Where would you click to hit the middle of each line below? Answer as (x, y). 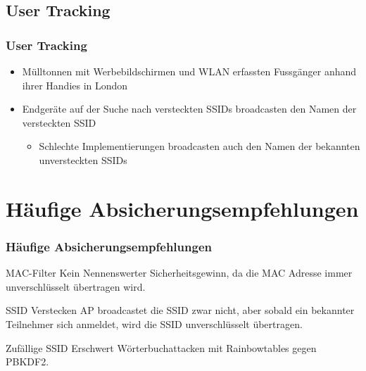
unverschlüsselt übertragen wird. (76, 286)
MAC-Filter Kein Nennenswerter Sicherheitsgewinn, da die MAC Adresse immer (179, 273)
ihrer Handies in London (75, 85)
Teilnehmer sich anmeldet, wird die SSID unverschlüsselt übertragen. (154, 323)
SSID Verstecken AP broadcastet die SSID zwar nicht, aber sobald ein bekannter (180, 310)
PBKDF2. (27, 361)
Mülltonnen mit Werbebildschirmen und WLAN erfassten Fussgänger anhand (189, 71)
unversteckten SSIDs (83, 159)
